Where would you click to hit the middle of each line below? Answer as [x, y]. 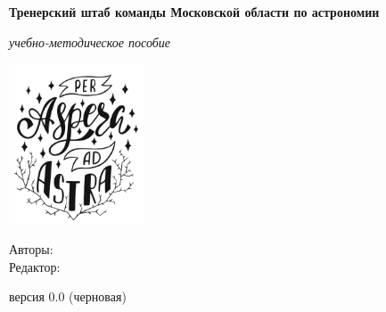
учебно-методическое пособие [90, 41]
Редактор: [35, 266]
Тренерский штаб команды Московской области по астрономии [194, 12]
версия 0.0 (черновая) [68, 296]
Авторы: [31, 249]
